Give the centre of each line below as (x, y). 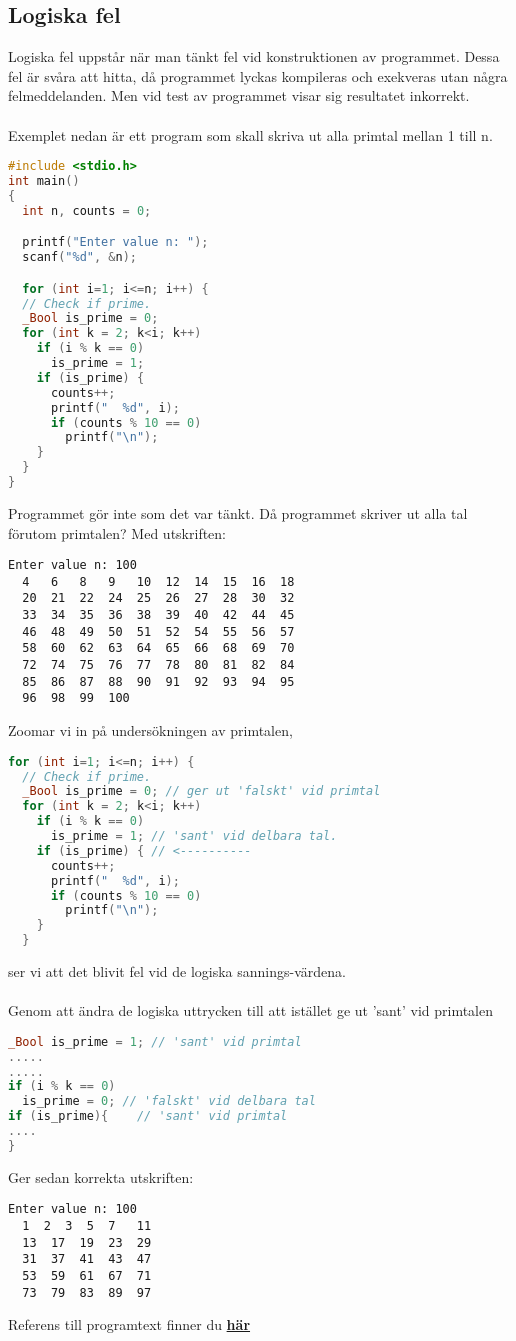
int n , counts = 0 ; (87, 210)
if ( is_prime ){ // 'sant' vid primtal (148, 1116)
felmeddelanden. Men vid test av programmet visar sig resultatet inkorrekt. (239, 95)
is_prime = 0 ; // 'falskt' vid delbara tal (169, 1101)
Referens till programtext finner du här (129, 1324)
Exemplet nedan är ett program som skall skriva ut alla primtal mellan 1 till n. (250, 134)
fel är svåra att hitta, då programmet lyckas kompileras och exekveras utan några (258, 75)
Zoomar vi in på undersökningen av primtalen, (150, 730)
